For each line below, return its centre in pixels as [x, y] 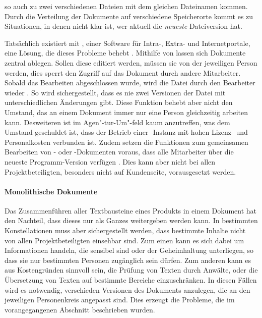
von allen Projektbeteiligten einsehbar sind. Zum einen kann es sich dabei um [124, 240]
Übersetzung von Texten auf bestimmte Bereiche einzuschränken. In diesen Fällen [131, 280]
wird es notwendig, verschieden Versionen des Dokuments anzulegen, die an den [127, 289]
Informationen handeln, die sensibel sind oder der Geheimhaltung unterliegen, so [129, 250]
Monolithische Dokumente [51, 191]
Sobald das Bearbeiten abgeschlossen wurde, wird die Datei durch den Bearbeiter [130, 83]
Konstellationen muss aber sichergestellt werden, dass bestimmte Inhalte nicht [125, 230]
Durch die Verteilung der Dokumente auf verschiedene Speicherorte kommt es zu [129, 16]
